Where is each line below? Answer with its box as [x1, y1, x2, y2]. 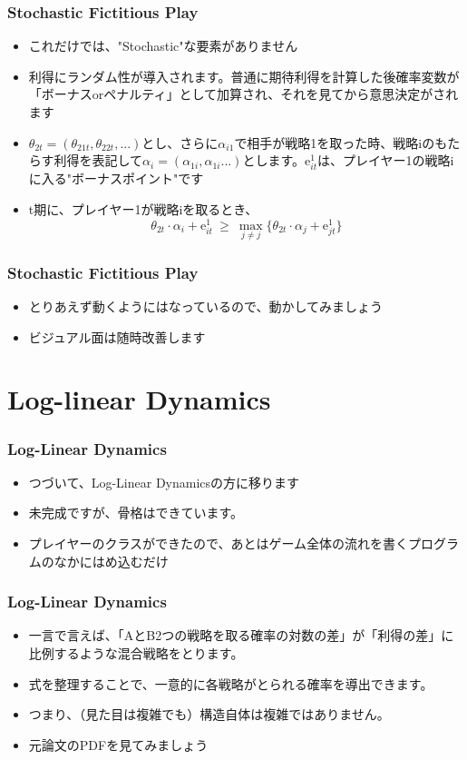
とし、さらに [141, 133, 219, 152]
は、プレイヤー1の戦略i [316, 151, 454, 170]
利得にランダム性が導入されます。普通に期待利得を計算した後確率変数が [28, 66, 460, 85]
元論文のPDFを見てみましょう [28, 735, 209, 754]
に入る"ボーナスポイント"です [28, 169, 204, 188]
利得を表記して [54, 151, 143, 170]
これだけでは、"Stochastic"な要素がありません [28, 36, 298, 55]
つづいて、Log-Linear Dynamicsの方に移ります [28, 472, 300, 491]
